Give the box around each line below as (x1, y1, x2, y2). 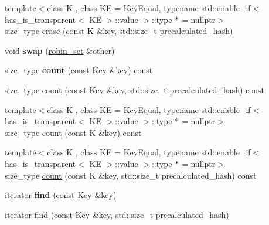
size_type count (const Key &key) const (5, 64, 153, 76)
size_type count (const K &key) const (5, 126, 142, 138)
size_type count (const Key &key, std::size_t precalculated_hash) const (5, 83, 265, 96)
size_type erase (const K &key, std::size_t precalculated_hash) (5, 25, 233, 37)
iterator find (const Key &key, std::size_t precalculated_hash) (5, 208, 229, 220)
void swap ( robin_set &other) (5, 44, 115, 56)
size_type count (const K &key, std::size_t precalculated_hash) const (5, 169, 257, 181)
